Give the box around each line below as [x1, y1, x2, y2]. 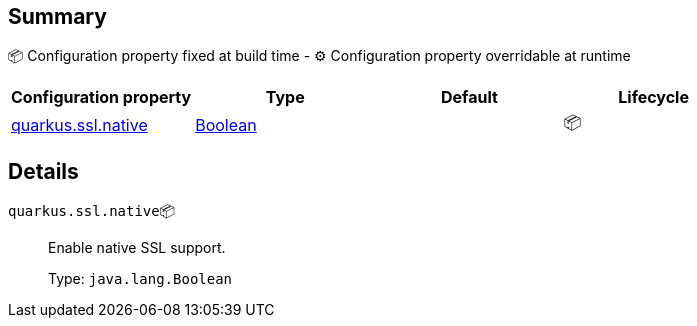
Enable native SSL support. [48, 239, 226, 257]
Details [8, 158, 79, 184]
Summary [8, 4, 107, 29]
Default [441, 87, 498, 108]
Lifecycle [618, 87, 689, 108]
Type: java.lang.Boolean [48, 270, 233, 288]
